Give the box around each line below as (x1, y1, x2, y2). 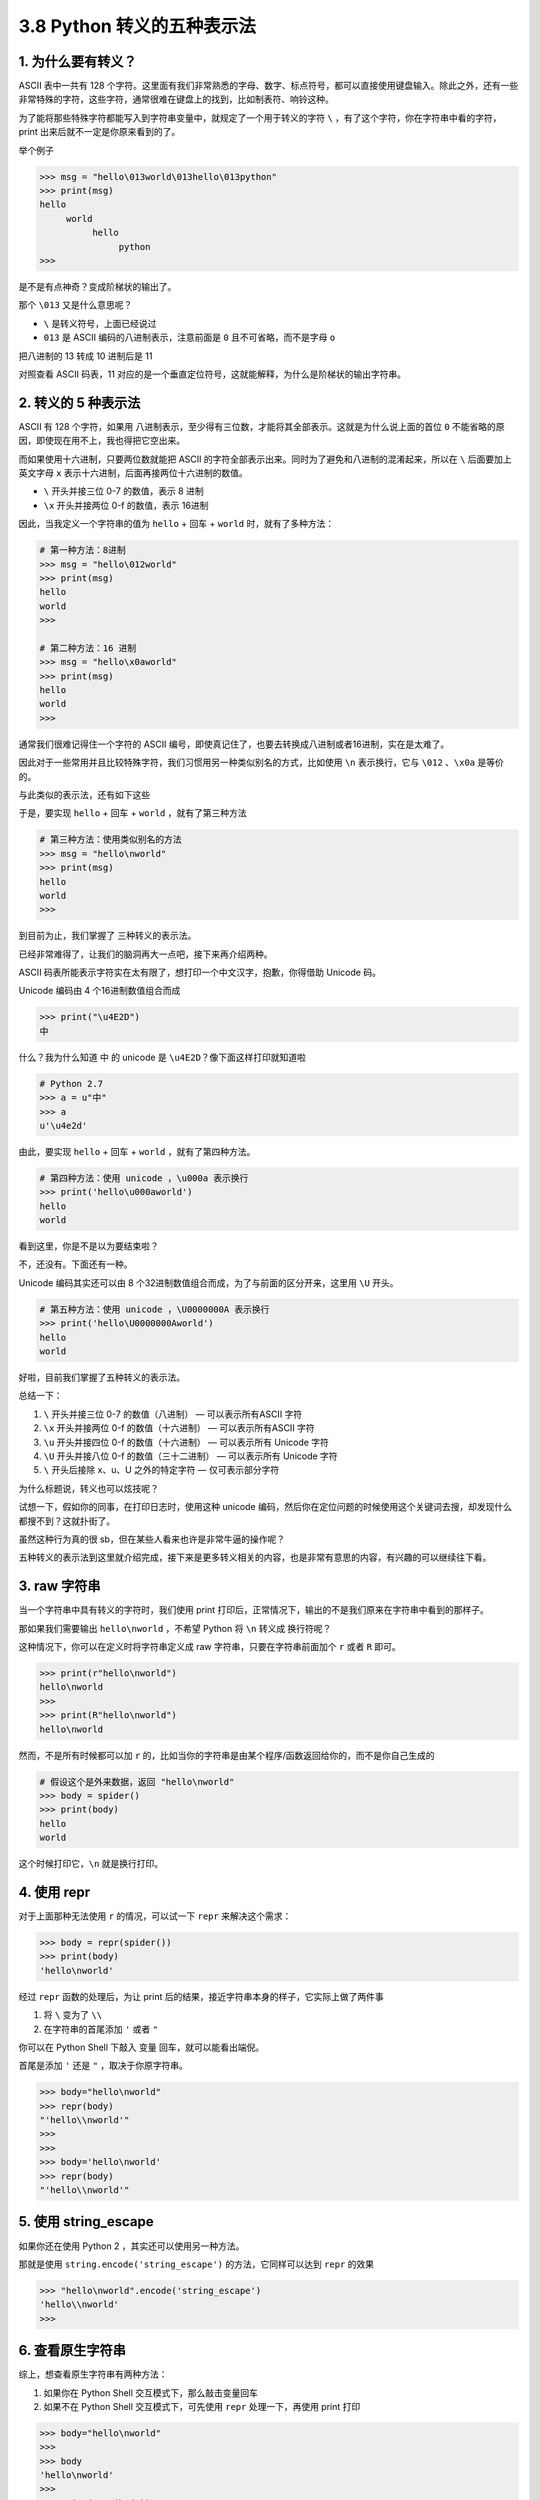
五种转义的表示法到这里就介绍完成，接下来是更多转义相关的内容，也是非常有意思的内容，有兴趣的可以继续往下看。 (18, 1551, 492, 1564)
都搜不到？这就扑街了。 (18, 1515, 115, 1527)
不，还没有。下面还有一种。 (18, 1258, 133, 1270)
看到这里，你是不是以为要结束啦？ (18, 1240, 159, 1252)
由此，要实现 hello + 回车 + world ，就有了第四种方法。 (18, 1145, 256, 1157)
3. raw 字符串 (18, 1578, 101, 1595)
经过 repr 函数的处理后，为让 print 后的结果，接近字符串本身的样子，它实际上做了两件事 (18, 1990, 384, 2002)
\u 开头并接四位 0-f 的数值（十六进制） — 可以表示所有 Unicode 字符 (43, 1436, 330, 1448)
